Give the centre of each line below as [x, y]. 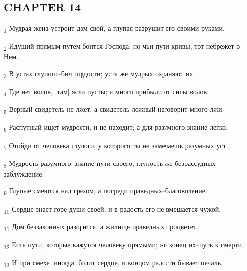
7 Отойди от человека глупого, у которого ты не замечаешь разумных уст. [116, 146]
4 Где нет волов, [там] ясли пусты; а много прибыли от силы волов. [107, 92]
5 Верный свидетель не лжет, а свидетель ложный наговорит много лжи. [114, 110]
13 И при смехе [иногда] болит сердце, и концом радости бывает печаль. [114, 263]
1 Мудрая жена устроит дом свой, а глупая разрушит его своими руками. [114, 28]
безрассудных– [197, 163]
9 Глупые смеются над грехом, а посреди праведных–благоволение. [106, 191]
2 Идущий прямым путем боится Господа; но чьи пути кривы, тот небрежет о [122, 47]
